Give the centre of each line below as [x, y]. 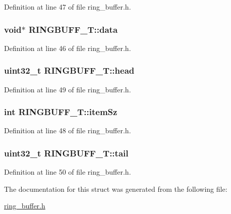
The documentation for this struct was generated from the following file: [116, 189]
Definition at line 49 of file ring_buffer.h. [68, 89]
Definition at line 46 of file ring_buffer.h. [68, 48]
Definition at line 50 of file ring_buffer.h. [68, 172]
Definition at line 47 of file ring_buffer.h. [68, 7]
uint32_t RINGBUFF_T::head [69, 70]
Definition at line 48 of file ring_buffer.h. [68, 130]
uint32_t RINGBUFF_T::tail [66, 153]
